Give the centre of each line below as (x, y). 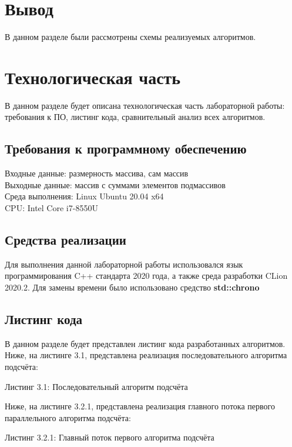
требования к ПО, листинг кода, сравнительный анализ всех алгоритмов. (135, 117)
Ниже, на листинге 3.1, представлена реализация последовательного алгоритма (146, 355)
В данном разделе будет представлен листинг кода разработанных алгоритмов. (145, 343)
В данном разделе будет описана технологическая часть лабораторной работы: (145, 105)
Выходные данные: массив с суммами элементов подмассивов (115, 184)
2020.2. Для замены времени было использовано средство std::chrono (132, 287)
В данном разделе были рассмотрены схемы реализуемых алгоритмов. (130, 37)
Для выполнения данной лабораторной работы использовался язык (124, 264)
